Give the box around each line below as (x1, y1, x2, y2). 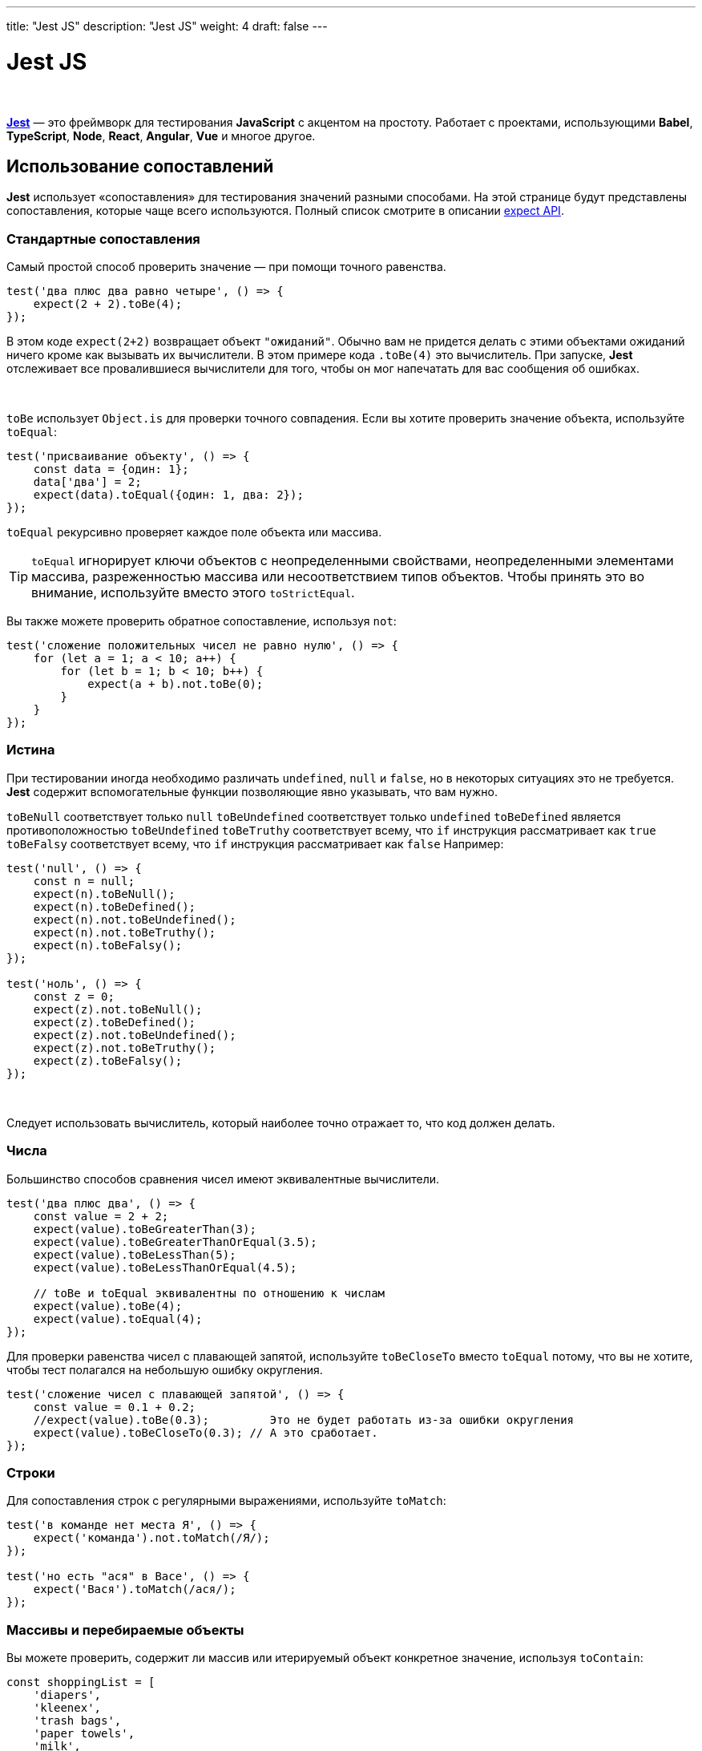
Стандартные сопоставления (6, 230, 200, 247)
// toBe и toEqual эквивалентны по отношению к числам (33, 1286, 385, 1300)
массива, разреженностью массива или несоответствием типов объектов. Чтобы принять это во (31, 568, 645, 585)
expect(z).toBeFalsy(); (33, 1053, 183, 1067)
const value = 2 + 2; (33, 1209, 169, 1223)
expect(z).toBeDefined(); (33, 1015, 196, 1029)
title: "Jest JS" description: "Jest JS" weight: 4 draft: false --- (6, 19, 328, 33)
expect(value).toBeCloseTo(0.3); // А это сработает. (33, 1425, 378, 1439)
